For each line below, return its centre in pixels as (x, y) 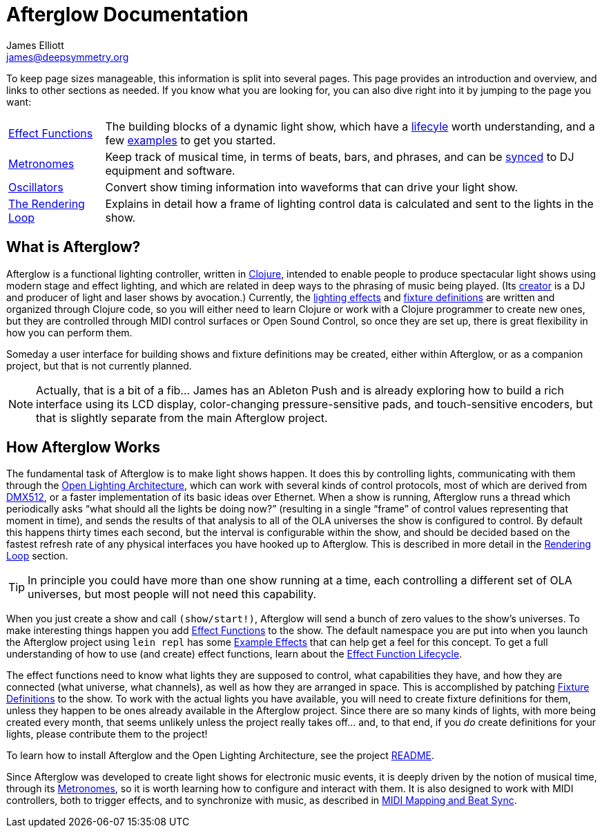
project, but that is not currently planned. (99, 365)
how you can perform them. (69, 332)
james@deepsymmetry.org (68, 57)
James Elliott (35, 45)
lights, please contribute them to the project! (107, 734)
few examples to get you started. (191, 140)
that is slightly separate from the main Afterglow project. (182, 418)
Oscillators (36, 187)
